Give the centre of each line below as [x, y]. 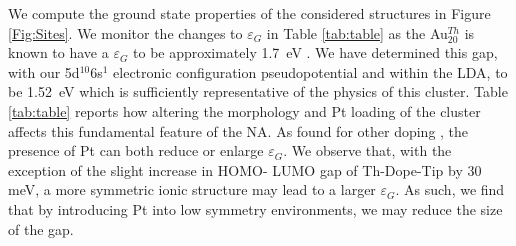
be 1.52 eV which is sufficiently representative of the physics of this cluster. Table [258, 91]
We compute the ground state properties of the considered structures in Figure [249, 13]
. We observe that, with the [367, 150]
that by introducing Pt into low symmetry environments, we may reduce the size [255, 208]
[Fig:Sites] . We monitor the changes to [125, 32]
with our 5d [44, 71]
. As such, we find [450, 189]
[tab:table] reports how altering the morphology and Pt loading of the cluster [244, 110]
